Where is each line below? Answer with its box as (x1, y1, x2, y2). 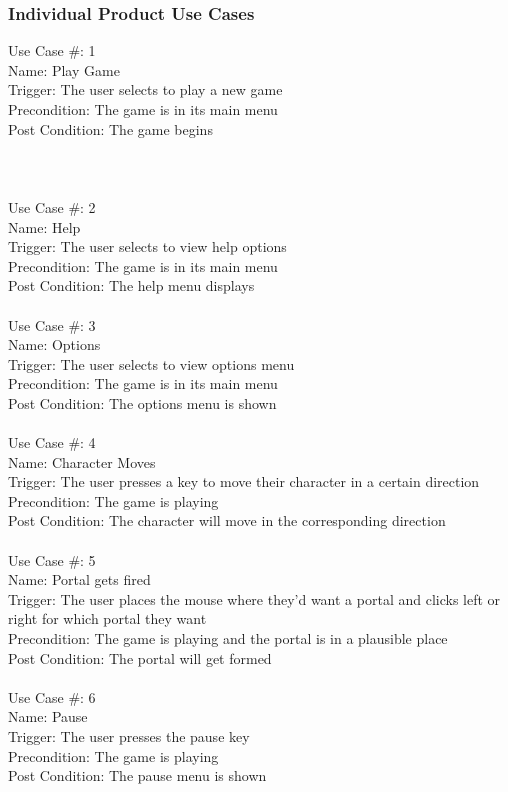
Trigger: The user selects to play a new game (8, 79, 283, 100)
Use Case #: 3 (8, 314, 96, 335)
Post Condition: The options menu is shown (8, 392, 277, 413)
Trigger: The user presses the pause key (8, 726, 250, 746)
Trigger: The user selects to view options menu (8, 353, 295, 374)
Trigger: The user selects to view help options (8, 236, 287, 257)
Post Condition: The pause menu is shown (8, 765, 267, 786)
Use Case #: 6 (8, 686, 96, 707)
